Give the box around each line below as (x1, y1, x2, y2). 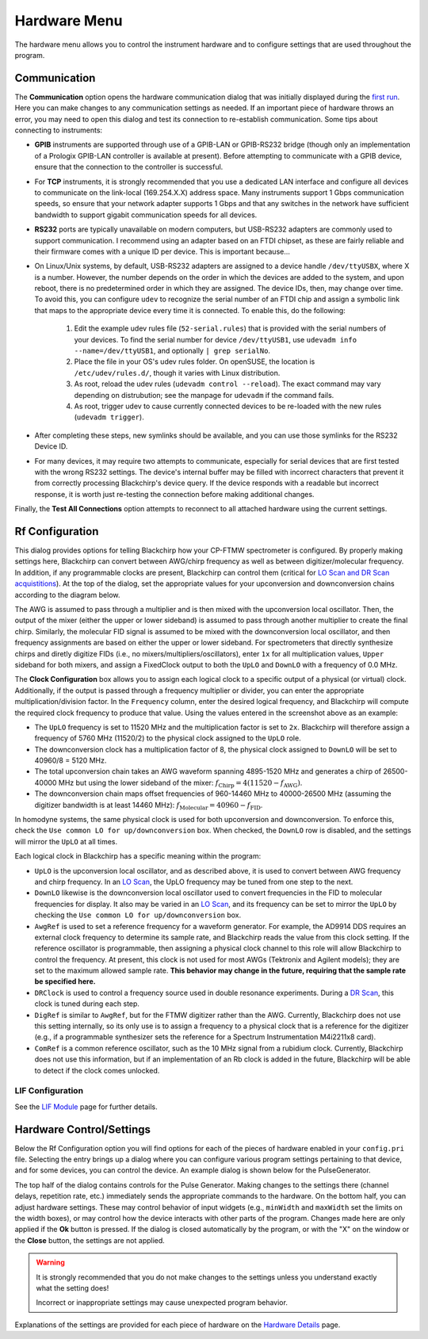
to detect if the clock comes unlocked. (34, 1065, 160, 1075)
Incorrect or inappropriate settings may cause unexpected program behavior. (36, 1298, 289, 1307)
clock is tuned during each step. (34, 999, 140, 1008)
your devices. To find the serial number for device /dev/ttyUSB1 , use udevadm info (74, 335, 357, 344)
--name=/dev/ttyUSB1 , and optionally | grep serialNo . (74, 346, 271, 356)
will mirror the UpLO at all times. (14, 836, 118, 846)
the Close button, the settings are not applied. (14, 1235, 166, 1245)
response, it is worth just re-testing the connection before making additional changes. (34, 489, 315, 499)
